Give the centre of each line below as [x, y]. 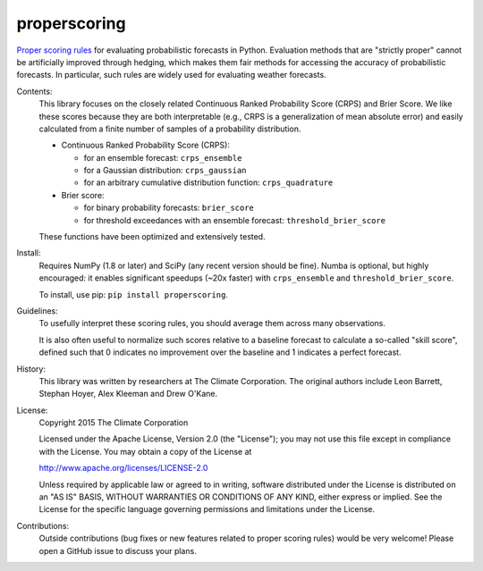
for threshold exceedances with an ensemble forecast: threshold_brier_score [235, 220]
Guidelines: [37, 311]
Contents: [34, 91]
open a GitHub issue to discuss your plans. [118, 550]
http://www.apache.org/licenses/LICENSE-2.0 [123, 468]
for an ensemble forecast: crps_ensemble [163, 157]
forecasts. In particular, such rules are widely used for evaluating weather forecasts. [171, 75]
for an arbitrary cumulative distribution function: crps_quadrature [208, 182]
